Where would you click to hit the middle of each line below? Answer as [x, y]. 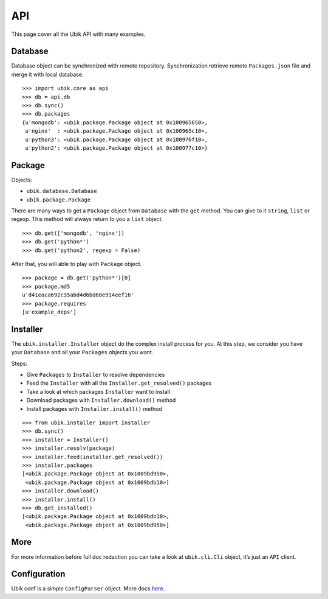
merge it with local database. [47, 74]
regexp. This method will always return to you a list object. [87, 219]
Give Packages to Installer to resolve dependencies [96, 375]
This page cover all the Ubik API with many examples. [78, 34]
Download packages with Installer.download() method [101, 400]
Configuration [38, 574]
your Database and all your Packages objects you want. [82, 352]
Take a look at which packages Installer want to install [98, 391]
